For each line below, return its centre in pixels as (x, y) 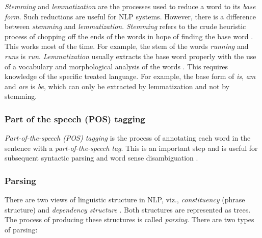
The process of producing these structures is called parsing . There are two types (129, 219)
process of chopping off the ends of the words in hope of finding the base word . (129, 36)
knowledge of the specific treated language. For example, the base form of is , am (130, 76)
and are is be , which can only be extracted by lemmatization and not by (117, 86)
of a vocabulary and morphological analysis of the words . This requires (116, 66)
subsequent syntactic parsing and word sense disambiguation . (101, 158)
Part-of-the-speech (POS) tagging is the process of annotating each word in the (128, 138)
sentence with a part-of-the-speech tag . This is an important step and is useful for (131, 148)
